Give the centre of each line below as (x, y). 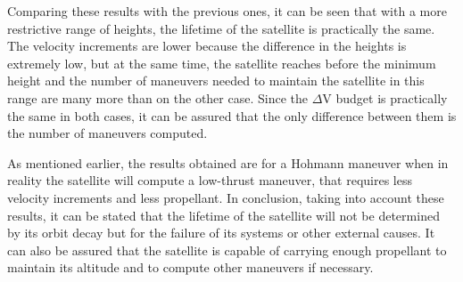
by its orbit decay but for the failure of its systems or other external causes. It (221, 233)
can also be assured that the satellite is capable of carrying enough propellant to (227, 250)
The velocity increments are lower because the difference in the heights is (207, 46)
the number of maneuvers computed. (107, 133)
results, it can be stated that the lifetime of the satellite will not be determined (223, 215)
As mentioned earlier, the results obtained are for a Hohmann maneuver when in (228, 162)
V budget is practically (385, 97)
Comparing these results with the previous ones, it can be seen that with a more (227, 11)
